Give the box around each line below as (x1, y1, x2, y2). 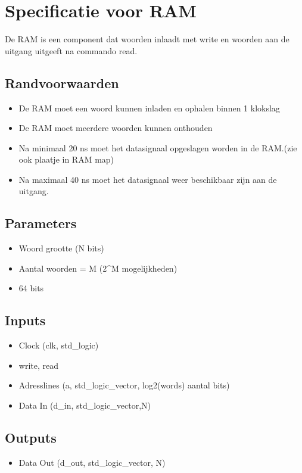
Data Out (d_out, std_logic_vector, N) (18, 456, 166, 468)
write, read (18, 359, 58, 371)
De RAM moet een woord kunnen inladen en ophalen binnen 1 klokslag (18, 101, 280, 114)
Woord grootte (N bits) (18, 242, 104, 254)
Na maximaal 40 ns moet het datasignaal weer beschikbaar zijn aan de (18, 173, 277, 185)
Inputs (5, 311, 46, 329)
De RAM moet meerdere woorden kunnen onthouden (18, 122, 213, 134)
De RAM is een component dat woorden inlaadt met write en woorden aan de (5, 33, 289, 45)
